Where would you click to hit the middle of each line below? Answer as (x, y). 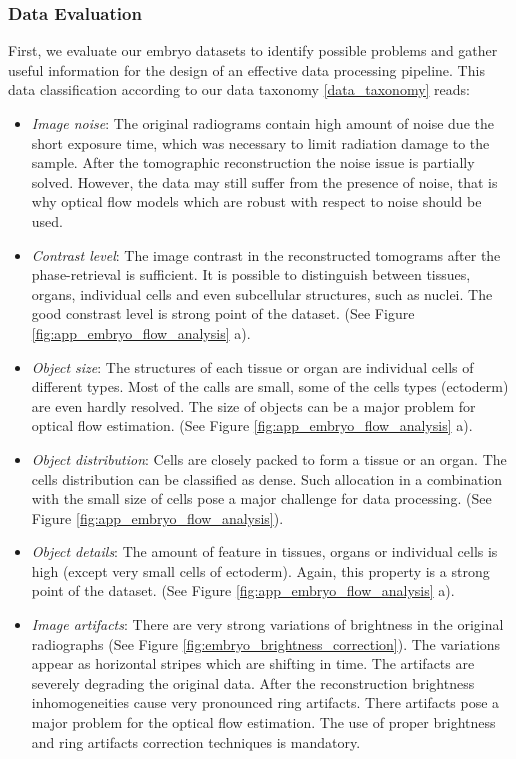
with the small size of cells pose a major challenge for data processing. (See (261, 498)
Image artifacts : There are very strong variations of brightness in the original (267, 624)
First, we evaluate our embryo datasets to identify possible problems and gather (253, 50)
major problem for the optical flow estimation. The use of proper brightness (263, 722)
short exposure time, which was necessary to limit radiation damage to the (260, 142)
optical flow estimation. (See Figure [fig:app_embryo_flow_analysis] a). (252, 425)
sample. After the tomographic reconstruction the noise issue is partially (253, 162)
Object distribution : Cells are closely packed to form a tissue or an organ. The (269, 458)
